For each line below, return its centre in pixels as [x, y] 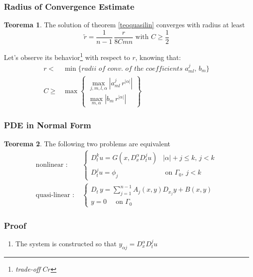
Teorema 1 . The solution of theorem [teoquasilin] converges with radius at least [125, 25]
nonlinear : [52, 165]
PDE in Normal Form [48, 125]
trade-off [28, 268]
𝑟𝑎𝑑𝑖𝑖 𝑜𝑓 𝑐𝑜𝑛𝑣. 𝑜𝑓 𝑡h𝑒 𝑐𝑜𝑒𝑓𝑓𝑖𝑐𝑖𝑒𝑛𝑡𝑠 [132, 69]
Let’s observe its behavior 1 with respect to [67, 56]
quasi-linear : [55, 195]
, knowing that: [158, 57]
